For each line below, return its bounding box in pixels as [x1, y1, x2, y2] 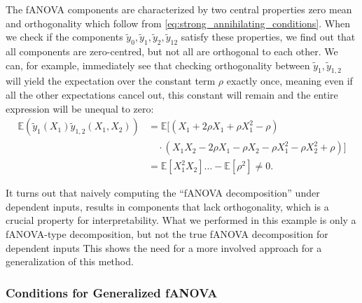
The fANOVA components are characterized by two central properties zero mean [6, 2, 352, 16]
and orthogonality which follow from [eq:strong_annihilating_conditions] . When [6, 15, 350, 30]
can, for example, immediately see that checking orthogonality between [6, 57, 310, 72]
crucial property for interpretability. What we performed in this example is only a [6, 213, 356, 227]
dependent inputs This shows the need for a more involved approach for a [6, 240, 322, 255]
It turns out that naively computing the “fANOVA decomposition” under [6, 185, 320, 200]
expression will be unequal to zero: [6, 101, 154, 115]
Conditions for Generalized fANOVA [6, 283, 218, 301]
